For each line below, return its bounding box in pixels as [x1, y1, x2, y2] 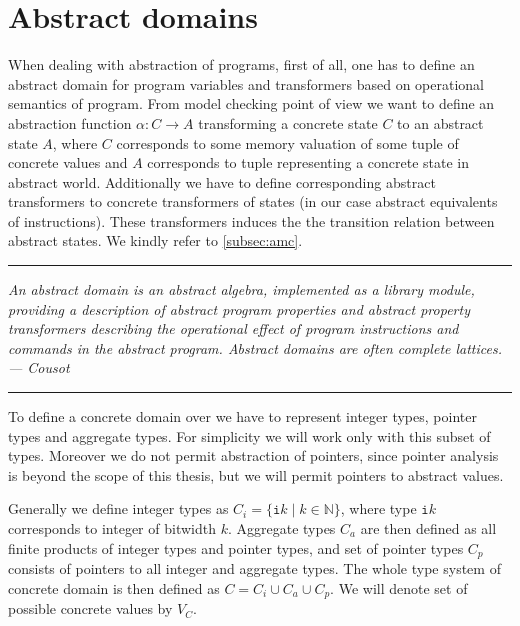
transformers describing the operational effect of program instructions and [8, 318, 459, 339]
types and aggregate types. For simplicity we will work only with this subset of [8, 425, 491, 446]
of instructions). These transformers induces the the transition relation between [8, 210, 495, 231]
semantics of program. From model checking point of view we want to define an [8, 93, 495, 114]
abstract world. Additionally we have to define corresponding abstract [8, 171, 436, 192]
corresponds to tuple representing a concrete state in [147, 152, 470, 173]
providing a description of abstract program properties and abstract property [8, 298, 470, 319]
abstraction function [8, 112, 132, 133]
